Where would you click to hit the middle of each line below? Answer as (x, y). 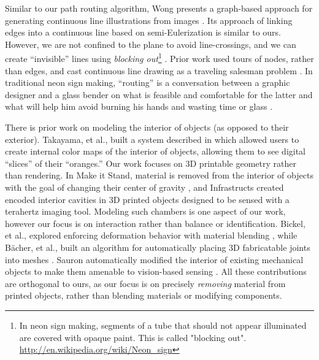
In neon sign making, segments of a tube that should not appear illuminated (163, 325)
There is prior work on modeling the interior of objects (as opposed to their (147, 127)
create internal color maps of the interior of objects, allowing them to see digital (156, 151)
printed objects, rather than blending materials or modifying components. (144, 295)
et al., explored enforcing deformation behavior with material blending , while (151, 235)
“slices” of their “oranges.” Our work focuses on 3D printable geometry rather (151, 163)
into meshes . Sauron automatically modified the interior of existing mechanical (154, 259)
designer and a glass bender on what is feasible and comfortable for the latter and (159, 94)
